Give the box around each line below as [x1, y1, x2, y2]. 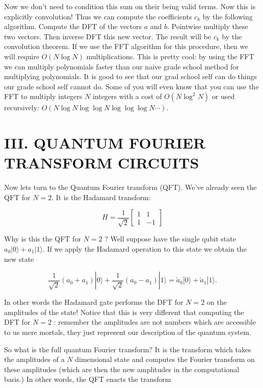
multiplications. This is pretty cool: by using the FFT [86, 51, 254, 61]
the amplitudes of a [4, 354, 65, 365]
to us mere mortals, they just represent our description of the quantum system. [4, 326, 251, 337]
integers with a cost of [92, 91, 162, 102]
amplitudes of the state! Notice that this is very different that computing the [4, 306, 244, 317]
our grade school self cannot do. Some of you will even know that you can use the [4, 81, 259, 91]
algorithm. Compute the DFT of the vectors [4, 21, 142, 32]
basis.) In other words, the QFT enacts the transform [4, 374, 171, 384]
